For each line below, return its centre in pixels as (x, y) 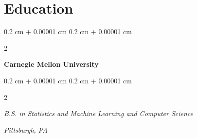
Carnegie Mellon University (51, 64)
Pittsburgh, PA (26, 129)
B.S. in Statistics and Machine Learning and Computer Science (99, 113)
